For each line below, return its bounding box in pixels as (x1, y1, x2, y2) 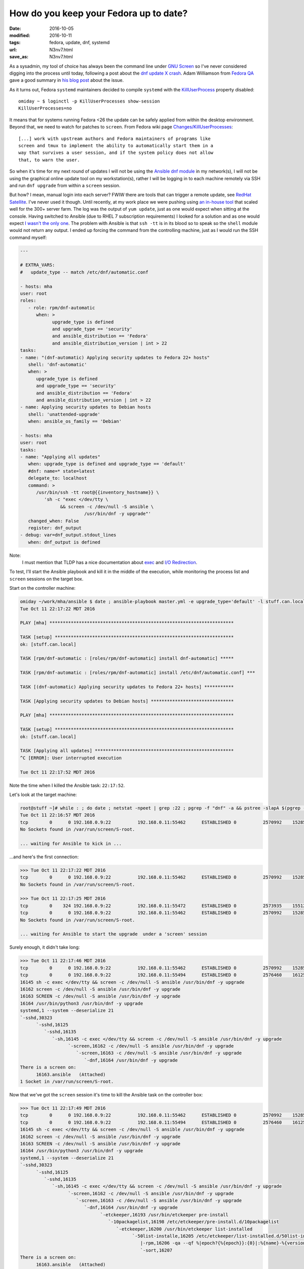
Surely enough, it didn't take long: (9, 944, 80, 950)
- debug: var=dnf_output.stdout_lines (20, 532, 117, 538)
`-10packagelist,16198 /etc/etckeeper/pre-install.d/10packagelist (108, 1219, 280, 1225)
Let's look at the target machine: (9, 791, 77, 797)
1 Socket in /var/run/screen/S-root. (20, 1079, 114, 1085)
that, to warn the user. (18, 157, 80, 162)
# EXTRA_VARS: (20, 262, 55, 268)
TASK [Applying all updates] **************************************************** (20, 748, 234, 754)
